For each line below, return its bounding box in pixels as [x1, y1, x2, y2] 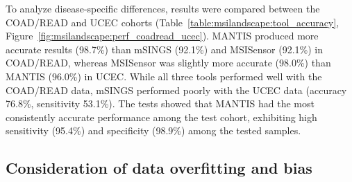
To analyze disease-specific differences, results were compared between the [6, 1, 320, 15]
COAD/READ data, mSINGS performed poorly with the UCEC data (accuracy [6, 82, 347, 97]
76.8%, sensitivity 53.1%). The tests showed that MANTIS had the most [6, 96, 315, 111]
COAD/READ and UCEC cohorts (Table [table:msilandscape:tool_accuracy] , [6, 15, 340, 29]
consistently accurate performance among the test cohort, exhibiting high [6, 109, 317, 124]
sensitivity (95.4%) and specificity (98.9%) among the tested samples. [6, 123, 301, 138]
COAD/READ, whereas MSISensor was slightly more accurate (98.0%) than [6, 55, 331, 70]
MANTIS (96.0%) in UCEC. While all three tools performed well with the [6, 69, 322, 83]
